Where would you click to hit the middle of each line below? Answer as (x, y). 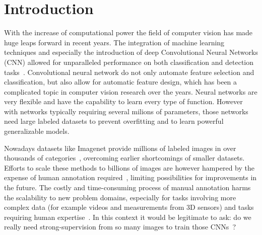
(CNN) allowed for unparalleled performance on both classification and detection (129, 62)
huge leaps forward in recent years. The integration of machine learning (114, 42)
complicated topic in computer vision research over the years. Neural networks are (131, 91)
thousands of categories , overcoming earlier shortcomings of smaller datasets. (124, 158)
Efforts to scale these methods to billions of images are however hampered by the (129, 167)
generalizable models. (37, 131)
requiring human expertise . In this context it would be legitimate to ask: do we (128, 217)
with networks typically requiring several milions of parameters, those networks (126, 111)
